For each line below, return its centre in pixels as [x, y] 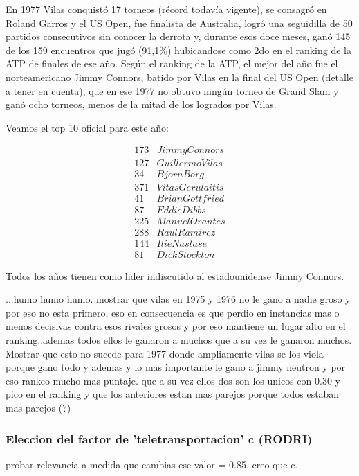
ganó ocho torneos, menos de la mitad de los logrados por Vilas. [141, 104]
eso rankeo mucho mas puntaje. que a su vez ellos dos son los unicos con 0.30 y [173, 380]
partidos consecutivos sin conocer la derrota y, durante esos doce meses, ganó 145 [178, 36]
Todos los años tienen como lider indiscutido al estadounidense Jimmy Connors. [175, 275]
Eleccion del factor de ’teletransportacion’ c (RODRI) [159, 438]
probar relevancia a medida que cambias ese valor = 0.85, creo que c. [152, 464]
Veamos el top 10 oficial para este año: [87, 127]
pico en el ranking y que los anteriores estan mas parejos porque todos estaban [173, 394]
